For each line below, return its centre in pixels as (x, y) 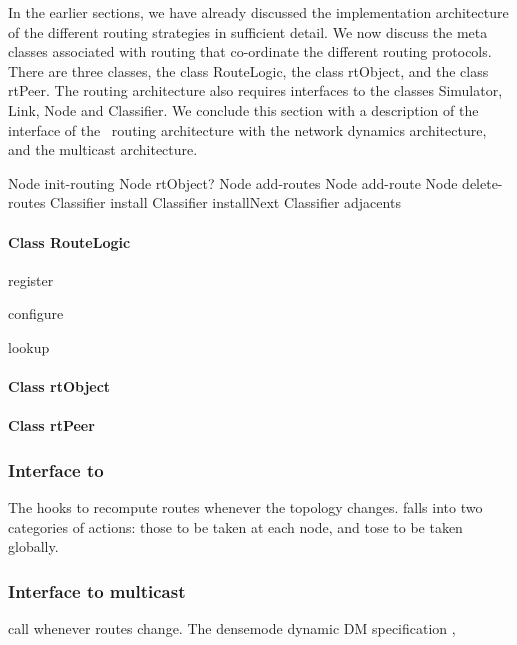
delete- (482, 182)
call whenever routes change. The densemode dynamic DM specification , (232, 628)
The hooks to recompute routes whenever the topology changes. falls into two (245, 507)
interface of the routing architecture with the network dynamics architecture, (247, 129)
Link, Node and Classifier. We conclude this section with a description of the (243, 109)
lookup (29, 346)
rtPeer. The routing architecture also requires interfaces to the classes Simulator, (255, 90)
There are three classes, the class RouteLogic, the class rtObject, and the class (248, 70)
